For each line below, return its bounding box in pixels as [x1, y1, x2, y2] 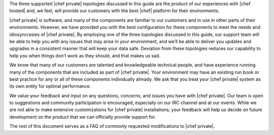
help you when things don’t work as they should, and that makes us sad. [9, 52, 161, 58]
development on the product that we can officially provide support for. [9, 114, 156, 120]
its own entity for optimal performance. [9, 83, 91, 89]
